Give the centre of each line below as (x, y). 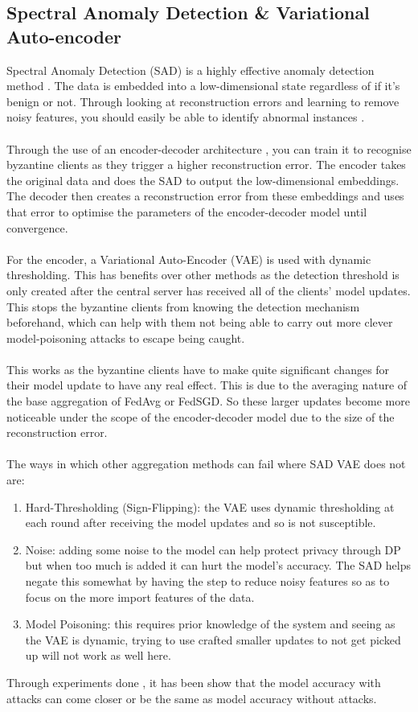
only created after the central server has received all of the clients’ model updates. (209, 290)
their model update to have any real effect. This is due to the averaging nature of (207, 385)
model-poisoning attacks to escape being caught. (126, 337)
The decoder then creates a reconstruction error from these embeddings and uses (205, 196)
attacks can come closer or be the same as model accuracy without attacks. (192, 698)
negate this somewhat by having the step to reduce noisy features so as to (207, 581)
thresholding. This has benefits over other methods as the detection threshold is (203, 275)
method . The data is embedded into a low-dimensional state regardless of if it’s (203, 86)
